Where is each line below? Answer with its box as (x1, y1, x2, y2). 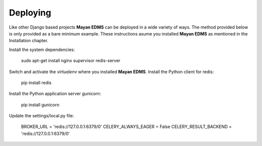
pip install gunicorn (21, 102, 60, 108)
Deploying (9, 7, 51, 18)
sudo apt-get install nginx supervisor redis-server (21, 58, 121, 64)
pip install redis (21, 80, 52, 85)
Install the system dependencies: (9, 47, 75, 52)
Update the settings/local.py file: (9, 113, 74, 119)
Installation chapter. (9, 38, 49, 44)
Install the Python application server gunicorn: (9, 91, 101, 97)
